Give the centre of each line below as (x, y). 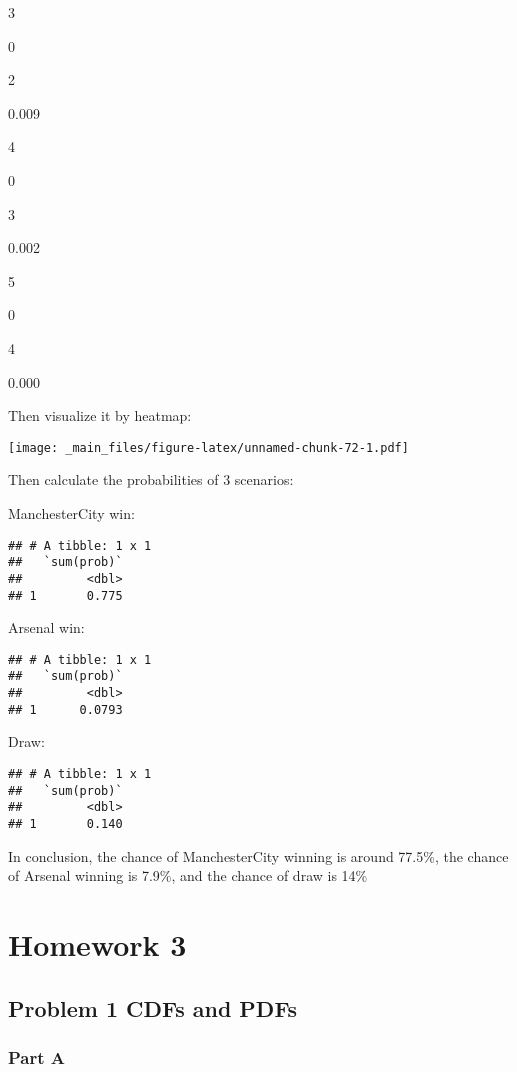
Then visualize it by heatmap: (100, 415)
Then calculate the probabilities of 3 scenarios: (151, 479)
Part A (37, 1056)
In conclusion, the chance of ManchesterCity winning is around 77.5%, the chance (258, 855)
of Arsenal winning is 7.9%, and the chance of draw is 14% (188, 875)
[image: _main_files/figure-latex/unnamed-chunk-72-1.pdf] (208, 447)
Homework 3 (97, 944)
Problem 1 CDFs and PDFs (153, 1007)
